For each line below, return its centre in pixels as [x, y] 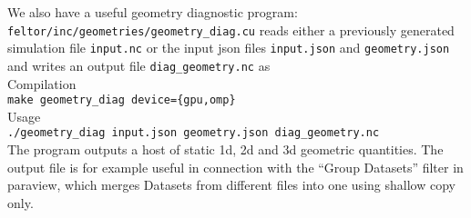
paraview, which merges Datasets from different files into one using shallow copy [231, 185]
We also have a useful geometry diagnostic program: [153, 12]
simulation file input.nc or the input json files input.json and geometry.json [229, 48]
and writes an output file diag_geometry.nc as [139, 65]
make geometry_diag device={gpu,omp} [122, 100]
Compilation [42, 83]
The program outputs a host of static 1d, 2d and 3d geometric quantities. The [225, 149]
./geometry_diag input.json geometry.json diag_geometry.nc [194, 133]
